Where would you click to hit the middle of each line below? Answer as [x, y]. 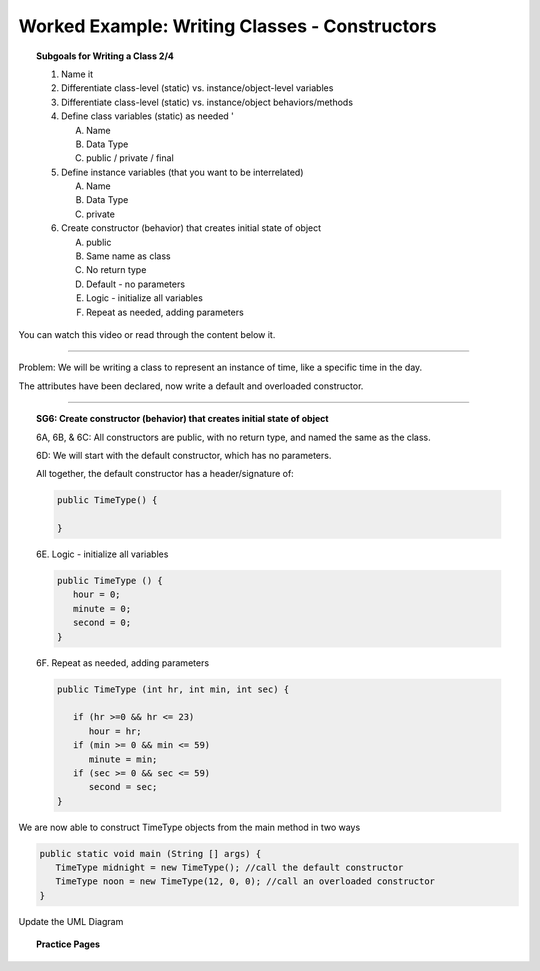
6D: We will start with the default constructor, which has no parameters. [184, 455]
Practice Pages [68, 944]
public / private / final [130, 158]
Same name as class [128, 256]
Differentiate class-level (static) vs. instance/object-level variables [197, 88]
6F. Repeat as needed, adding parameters [123, 662]
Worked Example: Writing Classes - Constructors [227, 26]
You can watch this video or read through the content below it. [147, 334]
